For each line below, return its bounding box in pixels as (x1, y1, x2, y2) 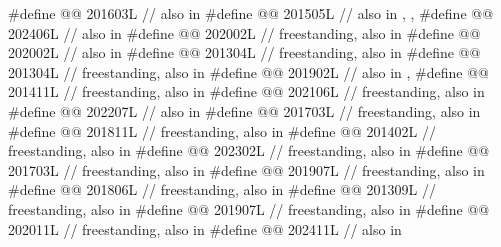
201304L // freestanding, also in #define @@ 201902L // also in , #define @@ (8, 61, 489, 82)
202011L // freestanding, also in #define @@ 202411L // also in (8, 218, 402, 239)
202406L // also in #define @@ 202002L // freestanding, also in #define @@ (8, 22, 481, 43)
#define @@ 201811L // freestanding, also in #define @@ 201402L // (8, 120, 436, 141)
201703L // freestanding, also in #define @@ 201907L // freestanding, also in (8, 159, 485, 180)
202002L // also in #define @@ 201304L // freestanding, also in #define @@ (8, 42, 481, 63)
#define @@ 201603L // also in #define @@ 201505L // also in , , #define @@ (8, 3, 494, 23)
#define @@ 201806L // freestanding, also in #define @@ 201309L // (8, 179, 436, 200)
